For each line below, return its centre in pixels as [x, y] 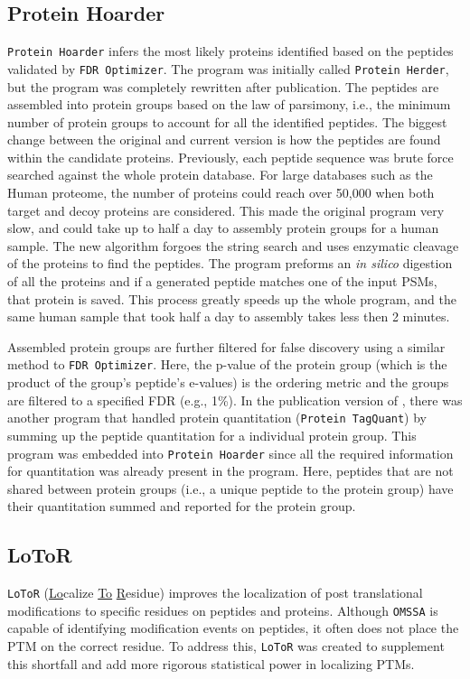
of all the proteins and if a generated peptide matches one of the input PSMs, [222, 281]
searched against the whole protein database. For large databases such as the [220, 175]
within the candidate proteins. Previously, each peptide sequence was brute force [230, 157]
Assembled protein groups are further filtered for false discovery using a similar [226, 346]
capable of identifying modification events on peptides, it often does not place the [233, 628]
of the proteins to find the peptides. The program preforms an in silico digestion [230, 263]
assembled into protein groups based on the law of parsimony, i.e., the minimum [229, 104]
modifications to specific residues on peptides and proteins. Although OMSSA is [223, 610]
